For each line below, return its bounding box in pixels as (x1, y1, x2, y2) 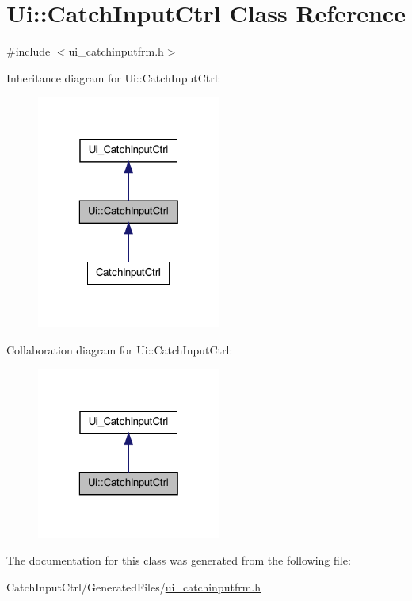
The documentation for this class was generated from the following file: (6, 552, 351, 568)
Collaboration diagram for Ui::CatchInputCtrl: (6, 341, 233, 358)
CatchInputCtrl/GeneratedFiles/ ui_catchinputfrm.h (6, 578, 261, 595)
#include (6, 43, 51, 59)
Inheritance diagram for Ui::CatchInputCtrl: (6, 69, 221, 86)
